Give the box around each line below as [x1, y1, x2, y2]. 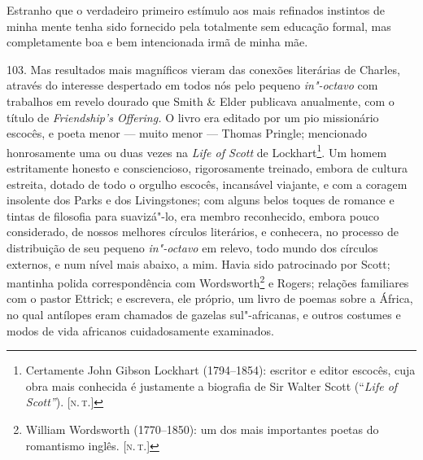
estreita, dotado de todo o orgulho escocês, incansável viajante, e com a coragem [7, 175, 408, 192]
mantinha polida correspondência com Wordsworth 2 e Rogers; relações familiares [7, 272, 409, 291]
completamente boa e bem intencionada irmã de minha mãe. [7, 33, 308, 50]
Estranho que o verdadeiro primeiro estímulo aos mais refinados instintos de [7, 2, 385, 18]
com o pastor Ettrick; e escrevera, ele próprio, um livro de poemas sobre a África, [7, 290, 413, 307]
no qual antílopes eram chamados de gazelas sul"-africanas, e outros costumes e [7, 306, 401, 322]
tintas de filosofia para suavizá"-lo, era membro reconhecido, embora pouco [7, 207, 379, 224]
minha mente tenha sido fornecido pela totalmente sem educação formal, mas [7, 17, 391, 34]
